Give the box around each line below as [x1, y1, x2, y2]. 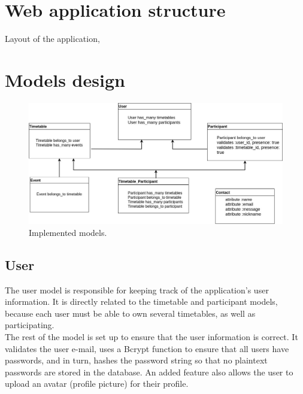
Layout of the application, [5, 32, 100, 45]
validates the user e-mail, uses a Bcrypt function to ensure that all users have [5, 342, 289, 354]
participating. [5, 319, 54, 331]
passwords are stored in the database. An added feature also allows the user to [5, 365, 293, 378]
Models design [5, 67, 125, 92]
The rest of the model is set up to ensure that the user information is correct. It [5, 331, 298, 343]
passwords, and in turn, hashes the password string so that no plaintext [5, 354, 268, 366]
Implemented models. [29, 226, 107, 238]
